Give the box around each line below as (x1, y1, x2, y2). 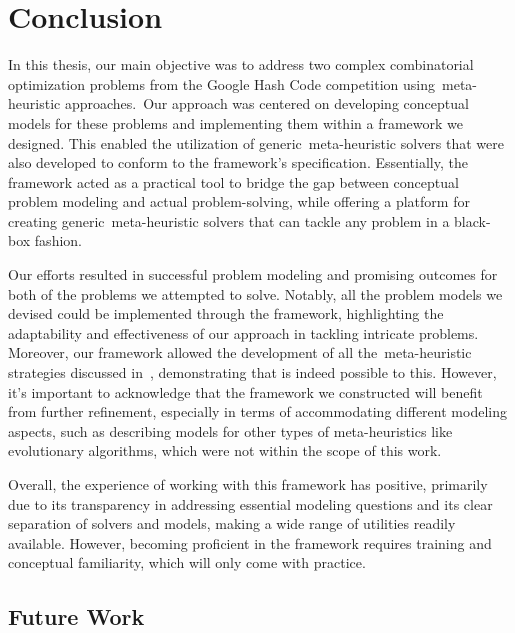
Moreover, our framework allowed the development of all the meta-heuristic (8, 342, 472, 363)
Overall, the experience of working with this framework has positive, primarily (8, 474, 488, 494)
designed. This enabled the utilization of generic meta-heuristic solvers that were (8, 132, 504, 153)
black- (454, 210, 491, 231)
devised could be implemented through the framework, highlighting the (8, 303, 444, 324)
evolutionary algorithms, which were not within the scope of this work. (8, 440, 442, 461)
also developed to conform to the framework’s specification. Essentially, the (8, 152, 468, 173)
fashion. (34, 230, 82, 251)
